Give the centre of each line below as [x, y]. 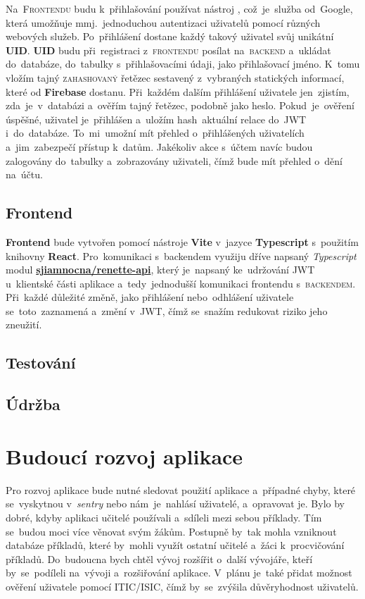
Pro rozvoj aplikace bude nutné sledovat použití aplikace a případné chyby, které [181, 489]
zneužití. [24, 325]
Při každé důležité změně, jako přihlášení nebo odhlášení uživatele [150, 297]
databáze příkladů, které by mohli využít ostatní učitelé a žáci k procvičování [175, 545]
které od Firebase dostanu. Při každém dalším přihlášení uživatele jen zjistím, [178, 91]
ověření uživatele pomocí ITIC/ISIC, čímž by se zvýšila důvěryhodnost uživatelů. [182, 586]
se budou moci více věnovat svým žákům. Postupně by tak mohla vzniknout [171, 531]
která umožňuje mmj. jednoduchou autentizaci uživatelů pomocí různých [163, 22]
